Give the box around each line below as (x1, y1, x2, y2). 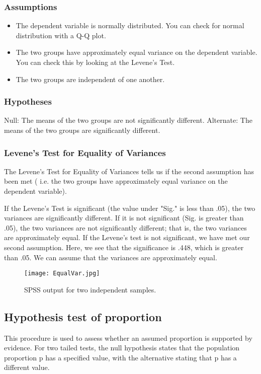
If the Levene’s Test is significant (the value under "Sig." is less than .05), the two (4, 202, 255, 213)
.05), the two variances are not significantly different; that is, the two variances (4, 222, 247, 233)
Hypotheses (4, 95, 52, 108)
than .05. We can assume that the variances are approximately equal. (4, 252, 217, 262)
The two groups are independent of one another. (16, 73, 165, 84)
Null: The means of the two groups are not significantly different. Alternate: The (4, 115, 252, 125)
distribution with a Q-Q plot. (16, 30, 106, 40)
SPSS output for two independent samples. (24, 284, 156, 294)
